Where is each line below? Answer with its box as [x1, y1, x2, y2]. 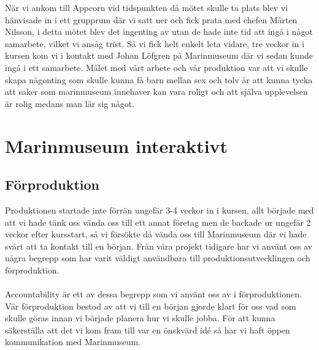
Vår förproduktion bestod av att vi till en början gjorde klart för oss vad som [5, 299, 296, 312]
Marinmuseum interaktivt [5, 133, 228, 158]
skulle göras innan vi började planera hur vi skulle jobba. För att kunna [5, 311, 275, 324]
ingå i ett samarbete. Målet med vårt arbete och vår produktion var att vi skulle [5, 61, 308, 73]
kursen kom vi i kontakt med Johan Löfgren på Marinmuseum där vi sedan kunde [5, 49, 313, 62]
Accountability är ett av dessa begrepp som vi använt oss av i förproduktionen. [5, 288, 302, 300]
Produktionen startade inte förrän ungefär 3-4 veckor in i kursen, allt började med [5, 203, 314, 216]
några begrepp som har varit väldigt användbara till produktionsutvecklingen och [5, 251, 310, 264]
